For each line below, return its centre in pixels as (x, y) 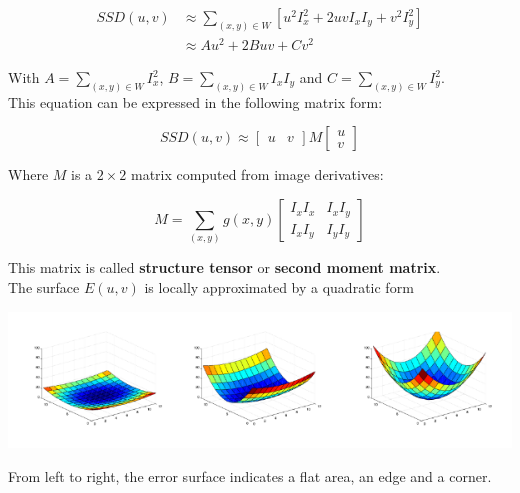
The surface (44, 286)
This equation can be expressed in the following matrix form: (195, 101)
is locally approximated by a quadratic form (279, 286)
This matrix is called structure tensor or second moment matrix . (224, 267)
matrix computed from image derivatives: (257, 174)
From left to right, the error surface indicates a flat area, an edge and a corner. (250, 475)
